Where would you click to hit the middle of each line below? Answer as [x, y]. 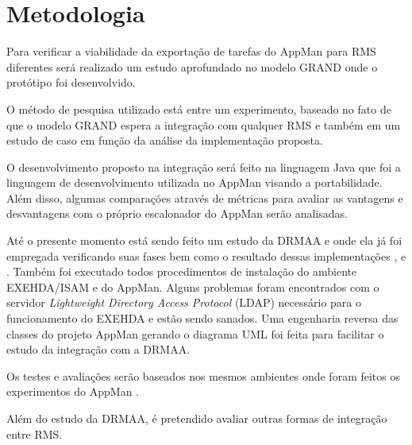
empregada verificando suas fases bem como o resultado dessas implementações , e [206, 255]
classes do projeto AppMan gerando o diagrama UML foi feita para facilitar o [195, 333]
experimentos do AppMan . [73, 391]
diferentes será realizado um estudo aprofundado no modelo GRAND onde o [192, 66]
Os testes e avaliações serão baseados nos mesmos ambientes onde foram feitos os [203, 375]
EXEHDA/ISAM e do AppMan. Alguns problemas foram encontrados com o [193, 286]
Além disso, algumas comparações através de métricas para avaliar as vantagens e [205, 197]
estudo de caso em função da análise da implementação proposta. [165, 140]
